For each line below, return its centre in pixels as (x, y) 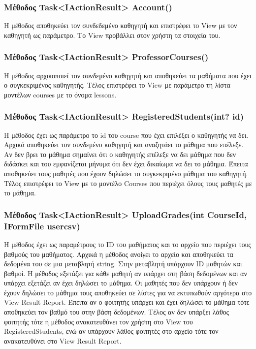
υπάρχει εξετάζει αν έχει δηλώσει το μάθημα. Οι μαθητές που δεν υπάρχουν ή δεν (121, 283)
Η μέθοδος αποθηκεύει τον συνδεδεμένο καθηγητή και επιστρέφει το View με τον (121, 25)
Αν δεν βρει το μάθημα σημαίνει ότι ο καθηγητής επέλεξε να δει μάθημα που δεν (120, 154)
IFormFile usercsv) (42, 226)
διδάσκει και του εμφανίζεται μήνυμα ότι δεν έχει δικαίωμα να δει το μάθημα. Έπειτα (126, 164)
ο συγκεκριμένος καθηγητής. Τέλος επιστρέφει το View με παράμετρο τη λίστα (117, 85)
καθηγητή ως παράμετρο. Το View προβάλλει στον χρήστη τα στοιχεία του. (112, 35)
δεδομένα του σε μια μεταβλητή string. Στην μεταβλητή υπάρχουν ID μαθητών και (123, 264)
